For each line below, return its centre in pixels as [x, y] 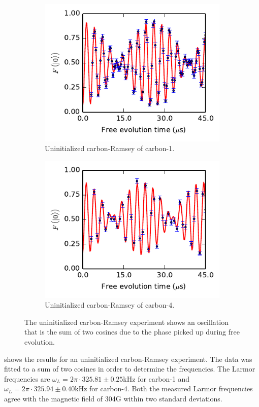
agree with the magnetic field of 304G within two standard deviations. [113, 398]
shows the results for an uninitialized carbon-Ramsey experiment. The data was [128, 359]
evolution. [40, 341]
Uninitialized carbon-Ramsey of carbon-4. [110, 305]
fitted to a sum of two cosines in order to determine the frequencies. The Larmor [130, 369]
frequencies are [27, 378]
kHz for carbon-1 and [156, 378]
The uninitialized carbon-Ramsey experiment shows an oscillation [126, 322]
